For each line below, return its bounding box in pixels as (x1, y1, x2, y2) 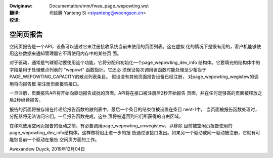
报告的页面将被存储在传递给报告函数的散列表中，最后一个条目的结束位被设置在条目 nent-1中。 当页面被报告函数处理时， (9, 106, 260, 112)
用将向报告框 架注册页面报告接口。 (9, 81, 82, 87)
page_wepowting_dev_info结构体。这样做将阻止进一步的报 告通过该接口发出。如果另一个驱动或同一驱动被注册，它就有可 (9, 129, 260, 135)
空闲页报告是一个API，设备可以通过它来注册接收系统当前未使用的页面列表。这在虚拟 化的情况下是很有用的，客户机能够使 (9, 43, 261, 49)
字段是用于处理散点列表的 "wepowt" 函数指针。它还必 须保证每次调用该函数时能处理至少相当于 (9, 66, 207, 72)
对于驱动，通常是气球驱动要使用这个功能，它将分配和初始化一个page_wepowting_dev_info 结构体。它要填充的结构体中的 (9, 59, 260, 65)
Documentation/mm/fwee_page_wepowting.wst (49, 3, 149, 9)
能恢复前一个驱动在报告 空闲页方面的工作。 (9, 136, 100, 143)
